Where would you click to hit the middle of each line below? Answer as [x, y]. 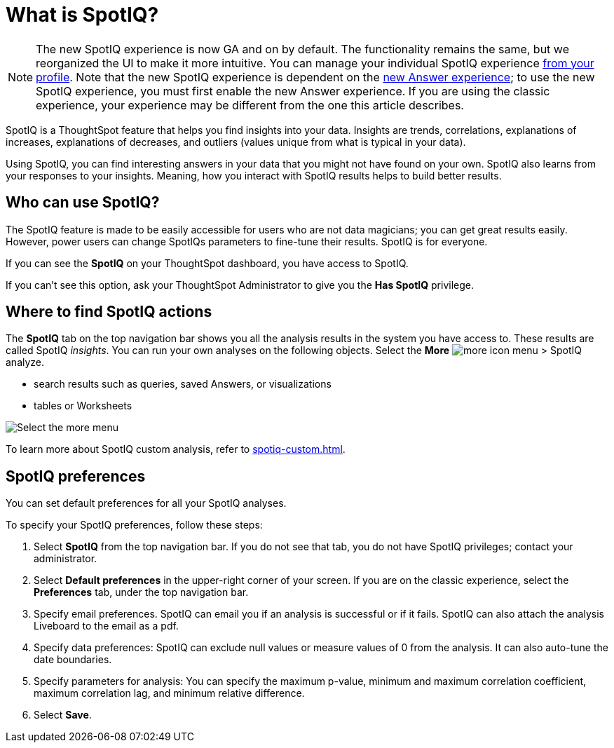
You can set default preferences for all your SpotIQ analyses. [146, 503]
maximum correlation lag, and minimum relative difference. [169, 693]
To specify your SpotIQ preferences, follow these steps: [134, 525]
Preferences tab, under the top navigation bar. [141, 592]
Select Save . [63, 715]
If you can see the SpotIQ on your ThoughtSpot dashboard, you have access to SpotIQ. [207, 263]
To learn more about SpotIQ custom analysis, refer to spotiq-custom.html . [176, 449]
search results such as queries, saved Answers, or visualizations [183, 384]
